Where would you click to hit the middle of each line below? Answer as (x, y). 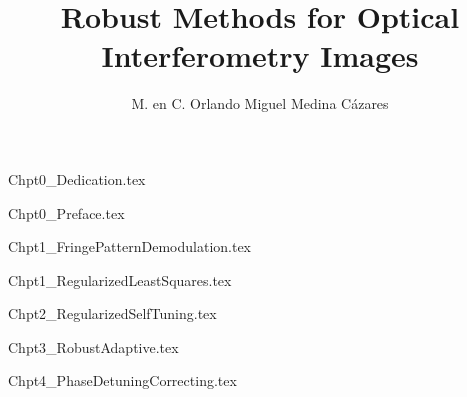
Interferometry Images (260, 55)
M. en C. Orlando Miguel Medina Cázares (260, 103)
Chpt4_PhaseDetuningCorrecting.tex (122, 380)
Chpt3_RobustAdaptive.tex (93, 346)
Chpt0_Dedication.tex (77, 178)
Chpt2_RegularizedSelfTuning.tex (112, 313)
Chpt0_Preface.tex (66, 212)
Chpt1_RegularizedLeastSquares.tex (120, 279)
